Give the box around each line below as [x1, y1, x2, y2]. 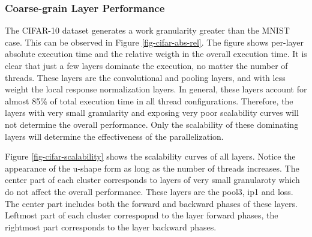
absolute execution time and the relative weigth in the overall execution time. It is [5, 47, 307, 60]
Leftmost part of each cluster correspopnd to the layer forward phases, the [5, 209, 278, 221]
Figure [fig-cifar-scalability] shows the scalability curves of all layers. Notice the [5, 150, 296, 163]
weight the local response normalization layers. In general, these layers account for [5, 83, 307, 95]
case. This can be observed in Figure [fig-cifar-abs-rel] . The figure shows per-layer [5, 35, 304, 48]
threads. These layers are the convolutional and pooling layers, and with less [5, 71, 286, 83]
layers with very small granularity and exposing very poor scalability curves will [5, 106, 299, 119]
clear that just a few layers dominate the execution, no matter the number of [5, 59, 288, 71]
